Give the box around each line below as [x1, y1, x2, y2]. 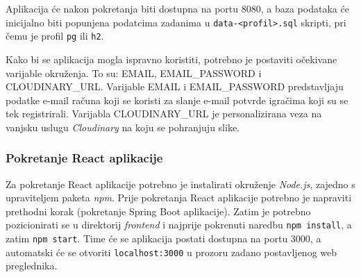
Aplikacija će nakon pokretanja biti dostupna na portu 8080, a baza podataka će [6, 1, 349, 15]
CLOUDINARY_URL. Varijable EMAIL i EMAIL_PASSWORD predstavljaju [6, 79, 344, 94]
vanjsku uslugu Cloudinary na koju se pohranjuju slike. [6, 119, 240, 134]
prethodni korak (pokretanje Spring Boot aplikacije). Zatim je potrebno [6, 203, 311, 218]
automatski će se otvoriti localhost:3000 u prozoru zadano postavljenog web [6, 244, 337, 259]
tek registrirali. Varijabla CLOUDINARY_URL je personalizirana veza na [6, 106, 322, 121]
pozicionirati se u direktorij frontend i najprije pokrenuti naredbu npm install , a [6, 217, 352, 232]
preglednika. [6, 258, 58, 273]
